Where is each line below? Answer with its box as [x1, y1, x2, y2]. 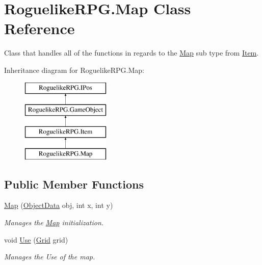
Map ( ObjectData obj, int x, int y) [4, 200, 113, 210]
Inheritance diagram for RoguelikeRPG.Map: [4, 64, 145, 75]
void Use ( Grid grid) [4, 234, 68, 245]
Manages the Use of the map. [4, 251, 95, 262]
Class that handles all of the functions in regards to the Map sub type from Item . [4, 47, 259, 58]
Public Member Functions [4, 176, 144, 192]
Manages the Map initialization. [4, 217, 104, 228]
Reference [4, 18, 75, 39]
